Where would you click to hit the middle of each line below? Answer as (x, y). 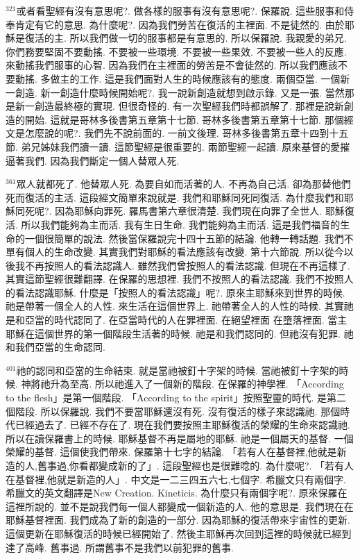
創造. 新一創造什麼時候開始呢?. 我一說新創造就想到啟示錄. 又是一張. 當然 (180, 92)
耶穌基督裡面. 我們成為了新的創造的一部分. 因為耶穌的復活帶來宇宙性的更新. (178, 520)
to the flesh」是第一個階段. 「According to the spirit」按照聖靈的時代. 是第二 (176, 398)
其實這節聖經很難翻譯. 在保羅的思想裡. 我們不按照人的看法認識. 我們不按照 (175, 279)
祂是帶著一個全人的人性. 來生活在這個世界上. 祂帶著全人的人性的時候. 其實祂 (180, 306)
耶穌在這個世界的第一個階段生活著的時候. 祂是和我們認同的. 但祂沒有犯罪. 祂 (180, 333)
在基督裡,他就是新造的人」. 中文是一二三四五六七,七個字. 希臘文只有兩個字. (176, 479)
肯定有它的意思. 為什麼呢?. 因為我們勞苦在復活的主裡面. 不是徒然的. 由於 (180, 24)
